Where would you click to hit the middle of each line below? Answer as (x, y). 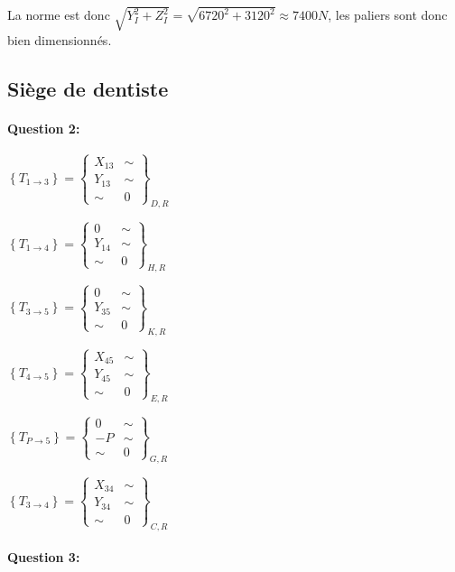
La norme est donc (59, 15)
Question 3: (44, 557)
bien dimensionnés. (60, 39)
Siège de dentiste (88, 88)
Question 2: (44, 128)
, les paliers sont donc (388, 15)
